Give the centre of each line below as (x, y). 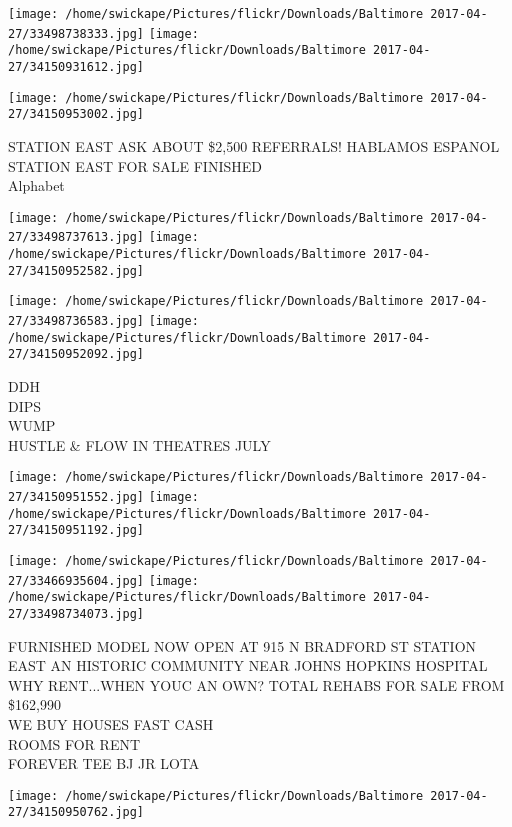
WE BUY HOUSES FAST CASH (111, 723)
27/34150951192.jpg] (76, 530)
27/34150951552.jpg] (76, 497)
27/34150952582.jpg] (76, 270)
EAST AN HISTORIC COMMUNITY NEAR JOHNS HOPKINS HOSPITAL (248, 665)
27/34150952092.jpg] (76, 354)
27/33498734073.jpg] (76, 613)
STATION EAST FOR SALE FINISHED (135, 165)
